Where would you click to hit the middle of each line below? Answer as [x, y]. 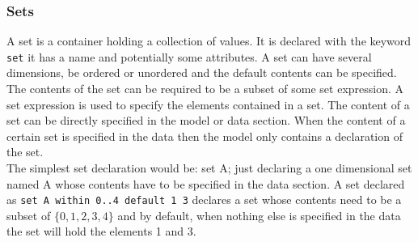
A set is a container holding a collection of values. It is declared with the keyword [209, 41]
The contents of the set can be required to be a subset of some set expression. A [205, 89]
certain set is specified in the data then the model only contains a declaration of [205, 136]
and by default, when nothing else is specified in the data [259, 215]
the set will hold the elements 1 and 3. [101, 231]
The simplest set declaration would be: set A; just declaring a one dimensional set [209, 168]
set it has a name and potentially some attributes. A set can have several [189, 56]
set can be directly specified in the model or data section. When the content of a [206, 120]
